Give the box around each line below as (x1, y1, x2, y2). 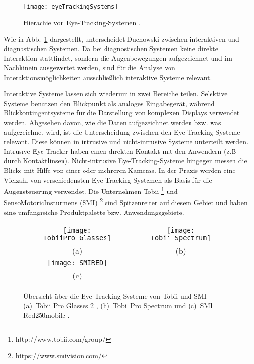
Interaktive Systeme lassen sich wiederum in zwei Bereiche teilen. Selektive (4, 88, 228, 99)
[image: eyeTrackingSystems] (23, 3, 118, 10)
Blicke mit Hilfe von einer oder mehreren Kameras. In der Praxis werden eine (4, 165, 235, 175)
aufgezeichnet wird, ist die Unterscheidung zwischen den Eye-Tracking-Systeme (4, 127, 240, 137)
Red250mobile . (23, 310, 70, 320)
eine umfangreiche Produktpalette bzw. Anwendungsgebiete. (4, 207, 184, 217)
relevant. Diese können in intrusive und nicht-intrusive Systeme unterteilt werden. (4, 136, 249, 147)
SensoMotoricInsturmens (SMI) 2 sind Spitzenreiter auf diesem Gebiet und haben (4, 196, 248, 208)
